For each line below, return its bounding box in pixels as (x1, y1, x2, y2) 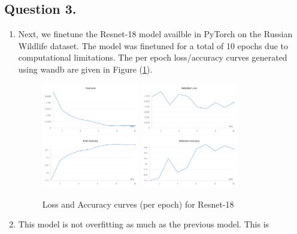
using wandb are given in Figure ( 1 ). (18, 62, 153, 75)
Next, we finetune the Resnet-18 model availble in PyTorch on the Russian (18, 28, 293, 40)
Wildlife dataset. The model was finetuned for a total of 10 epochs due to (18, 39, 289, 52)
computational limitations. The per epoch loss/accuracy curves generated (18, 51, 287, 64)
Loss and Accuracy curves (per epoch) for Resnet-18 (42, 197, 234, 210)
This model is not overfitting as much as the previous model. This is (18, 218, 269, 230)
